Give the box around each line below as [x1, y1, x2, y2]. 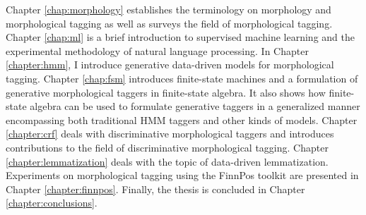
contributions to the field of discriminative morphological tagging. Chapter [6, 140, 329, 154]
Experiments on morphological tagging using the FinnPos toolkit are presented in [6, 168, 359, 183]
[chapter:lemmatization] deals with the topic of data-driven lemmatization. [6, 154, 329, 168]
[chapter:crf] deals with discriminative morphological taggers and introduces [6, 126, 334, 141]
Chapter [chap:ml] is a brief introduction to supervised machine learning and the [6, 30, 355, 44]
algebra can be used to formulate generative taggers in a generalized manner [30, 99, 360, 113]
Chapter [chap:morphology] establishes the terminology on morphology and [6, 2, 331, 16]
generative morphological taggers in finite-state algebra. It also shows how [6, 85, 326, 99]
